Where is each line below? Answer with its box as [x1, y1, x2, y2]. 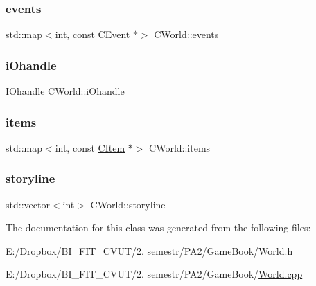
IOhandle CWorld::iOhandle [6, 84, 125, 98]
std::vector [6, 197, 50, 211]
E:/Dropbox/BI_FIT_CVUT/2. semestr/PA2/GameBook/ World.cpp [6, 267, 303, 281]
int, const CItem [55, 140, 125, 154]
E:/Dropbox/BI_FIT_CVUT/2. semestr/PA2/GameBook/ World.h [6, 243, 293, 258]
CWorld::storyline [90, 197, 166, 211]
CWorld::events [154, 27, 219, 42]
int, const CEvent [55, 27, 130, 42]
